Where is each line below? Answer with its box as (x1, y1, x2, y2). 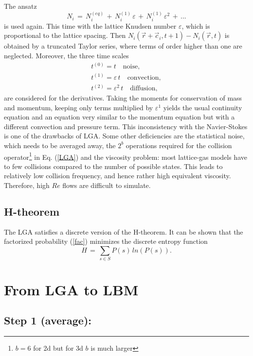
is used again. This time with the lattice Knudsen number (4, 20, 177, 31)
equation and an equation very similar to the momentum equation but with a (4, 112, 235, 122)
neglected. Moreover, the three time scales (4, 51, 129, 61)
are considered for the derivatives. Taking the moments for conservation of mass (4, 93, 242, 103)
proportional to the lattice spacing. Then (4, 30, 126, 40)
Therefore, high (4, 180, 50, 190)
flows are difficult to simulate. (62, 180, 151, 190)
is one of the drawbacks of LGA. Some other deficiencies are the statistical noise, (4, 131, 245, 141)
